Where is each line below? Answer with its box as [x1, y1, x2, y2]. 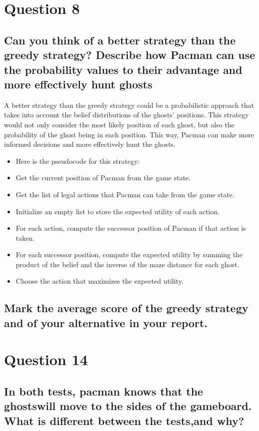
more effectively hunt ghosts [4, 76, 153, 91]
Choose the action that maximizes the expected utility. [15, 276, 184, 286]
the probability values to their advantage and [4, 61, 243, 77]
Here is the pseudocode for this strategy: [15, 155, 140, 166]
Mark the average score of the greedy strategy [4, 300, 249, 316]
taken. [15, 232, 35, 243]
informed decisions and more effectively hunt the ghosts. [4, 139, 176, 149]
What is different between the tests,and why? [4, 413, 245, 428]
